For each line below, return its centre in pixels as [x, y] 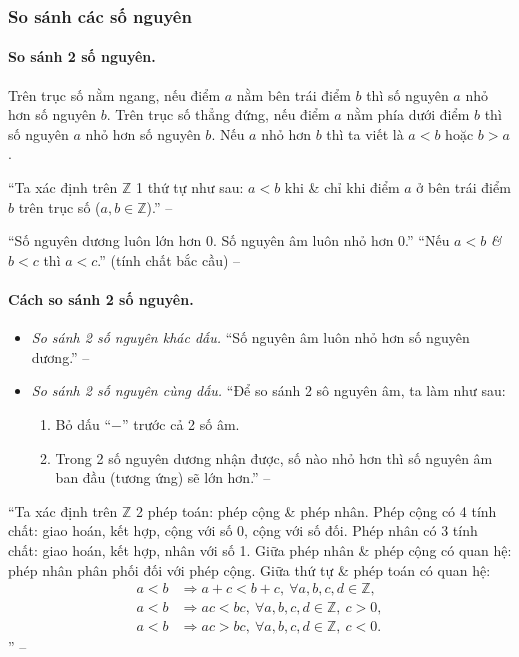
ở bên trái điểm [463, 187]
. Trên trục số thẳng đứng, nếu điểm [218, 114]
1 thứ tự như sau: [190, 187]
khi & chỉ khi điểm [342, 187]
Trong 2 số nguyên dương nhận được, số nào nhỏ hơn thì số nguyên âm [274, 457]
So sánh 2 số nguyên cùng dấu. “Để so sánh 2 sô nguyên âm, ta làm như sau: [268, 390]
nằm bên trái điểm [293, 94]
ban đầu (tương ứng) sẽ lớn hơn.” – [163, 477]
